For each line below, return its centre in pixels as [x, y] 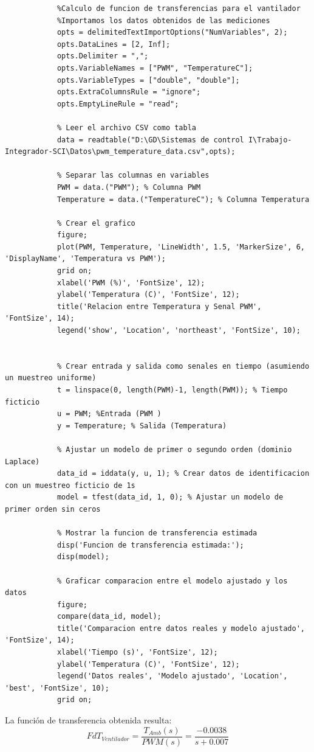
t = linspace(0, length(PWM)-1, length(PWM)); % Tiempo [172, 390]
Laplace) [22, 461]
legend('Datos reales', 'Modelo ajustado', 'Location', [172, 676]
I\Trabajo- [270, 140]
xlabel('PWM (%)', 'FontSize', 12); [131, 283]
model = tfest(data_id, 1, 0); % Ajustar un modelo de [170, 497]
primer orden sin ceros [53, 509]
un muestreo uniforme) [51, 378]
